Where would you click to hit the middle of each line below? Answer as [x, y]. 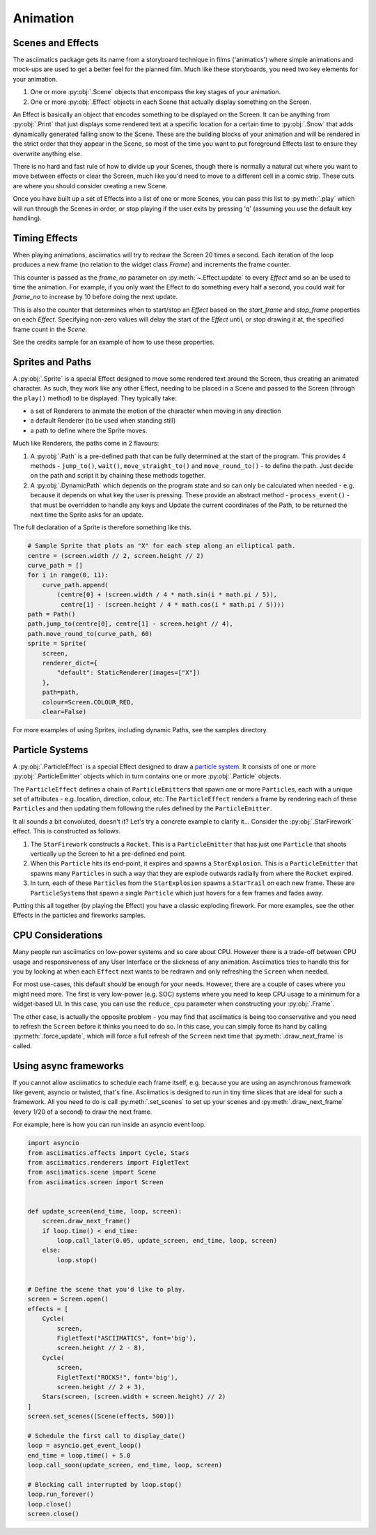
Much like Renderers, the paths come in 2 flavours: [86, 444]
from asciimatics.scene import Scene [92, 1172]
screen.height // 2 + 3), [101, 1387]
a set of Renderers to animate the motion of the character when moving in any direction [156, 411]
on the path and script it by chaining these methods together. [118, 476]
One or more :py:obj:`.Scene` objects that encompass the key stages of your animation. [156, 92]
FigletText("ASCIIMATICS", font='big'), [127, 1338]
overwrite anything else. [48, 153]
